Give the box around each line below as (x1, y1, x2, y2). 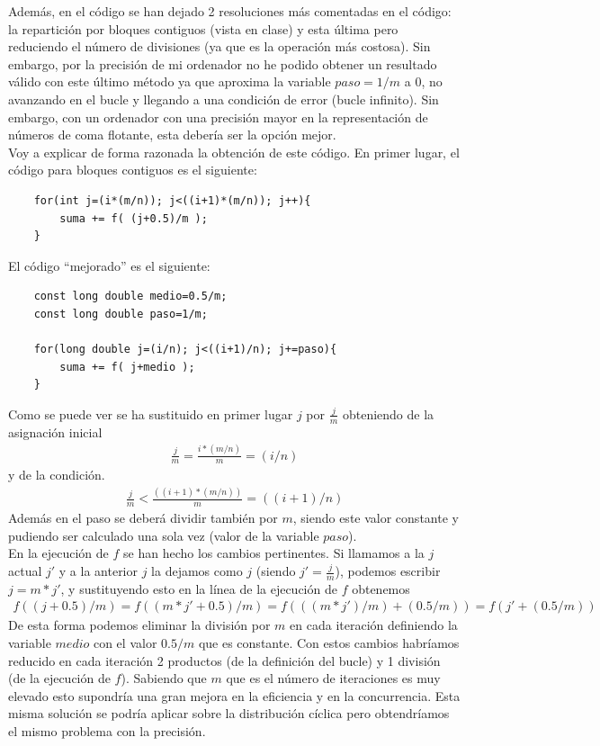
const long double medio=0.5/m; (33, 290, 228, 303)
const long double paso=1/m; (33, 307, 208, 320)
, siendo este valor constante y (292, 508, 459, 527)
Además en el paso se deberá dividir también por (8, 508, 278, 527)
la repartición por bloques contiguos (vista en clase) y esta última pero (8, 19, 399, 38)
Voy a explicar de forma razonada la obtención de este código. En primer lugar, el (8, 142, 460, 161)
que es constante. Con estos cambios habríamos (198, 634, 460, 652)
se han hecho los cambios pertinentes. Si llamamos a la (123, 544, 425, 562)
